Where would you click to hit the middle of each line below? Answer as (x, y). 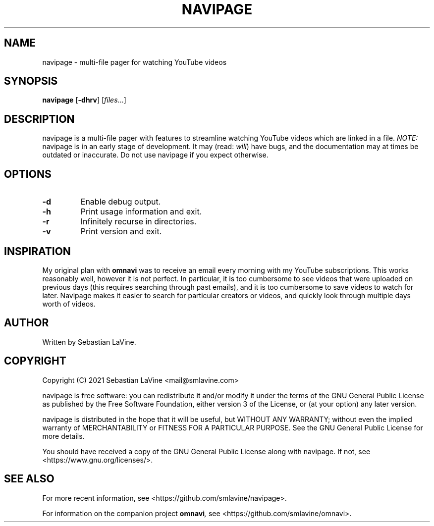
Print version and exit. (121, 232)
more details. (63, 436)
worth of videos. (69, 304)
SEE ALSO (29, 479)
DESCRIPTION (39, 119)
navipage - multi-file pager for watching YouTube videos (135, 62)
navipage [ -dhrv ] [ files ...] (84, 100)
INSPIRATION (37, 251)
